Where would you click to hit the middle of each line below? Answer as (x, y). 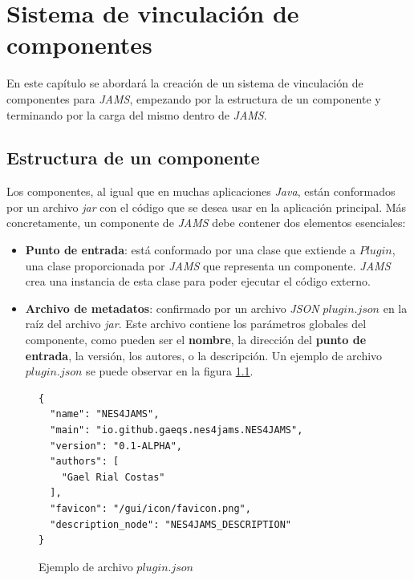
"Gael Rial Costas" (113, 477)
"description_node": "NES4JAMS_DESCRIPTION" (170, 524)
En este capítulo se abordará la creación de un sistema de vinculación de (185, 83)
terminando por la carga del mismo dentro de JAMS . (137, 114)
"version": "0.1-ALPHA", (116, 446)
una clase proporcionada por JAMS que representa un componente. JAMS (208, 265)
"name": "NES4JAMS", (105, 414)
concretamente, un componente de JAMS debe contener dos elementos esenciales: (206, 223)
